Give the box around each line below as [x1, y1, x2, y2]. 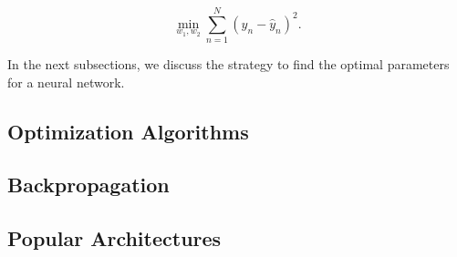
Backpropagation [7, 170, 170, 199]
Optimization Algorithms [7, 117, 249, 145]
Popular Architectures [7, 224, 222, 252]
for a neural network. [7, 72, 125, 91]
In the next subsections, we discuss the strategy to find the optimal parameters [7, 55, 450, 74]
